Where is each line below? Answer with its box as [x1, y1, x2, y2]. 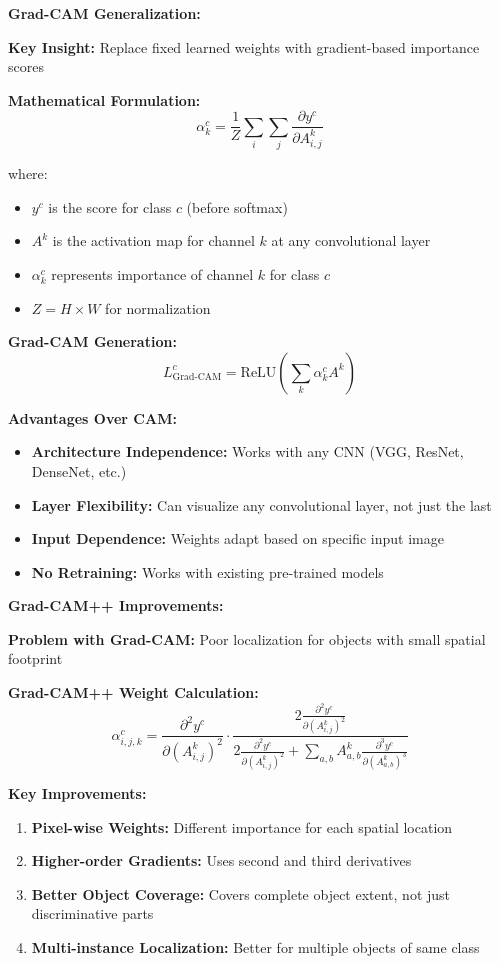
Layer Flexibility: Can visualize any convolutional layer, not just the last [31, 494, 492, 515]
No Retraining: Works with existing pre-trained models [31, 561, 384, 582]
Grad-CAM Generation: [8, 331, 177, 352]
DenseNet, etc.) [31, 460, 127, 481]
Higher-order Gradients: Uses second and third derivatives [31, 850, 412, 871]
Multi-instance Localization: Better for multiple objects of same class [31, 937, 480, 958]
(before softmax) [186, 196, 288, 217]
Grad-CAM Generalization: [8, 3, 201, 23]
